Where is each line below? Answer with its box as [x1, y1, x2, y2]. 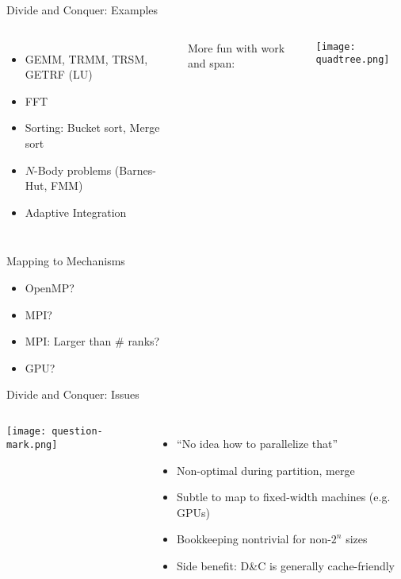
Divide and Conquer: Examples [6, 2, 158, 17]
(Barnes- [114, 161, 156, 178]
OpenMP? [25, 279, 74, 295]
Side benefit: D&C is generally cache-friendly [177, 557, 395, 573]
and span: [187, 55, 235, 71]
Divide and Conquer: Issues [6, 386, 139, 403]
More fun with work [187, 39, 285, 56]
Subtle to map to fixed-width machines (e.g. [177, 488, 391, 505]
